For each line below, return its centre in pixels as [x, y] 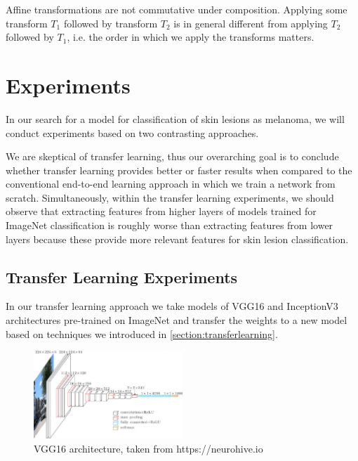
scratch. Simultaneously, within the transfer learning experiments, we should [170, 197]
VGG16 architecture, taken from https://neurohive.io [148, 448]
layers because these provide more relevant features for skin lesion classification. [177, 239]
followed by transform [111, 23]
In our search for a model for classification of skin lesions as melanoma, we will [175, 118]
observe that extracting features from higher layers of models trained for [161, 211]
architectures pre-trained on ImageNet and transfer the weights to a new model [177, 320]
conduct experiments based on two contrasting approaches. [132, 132]
